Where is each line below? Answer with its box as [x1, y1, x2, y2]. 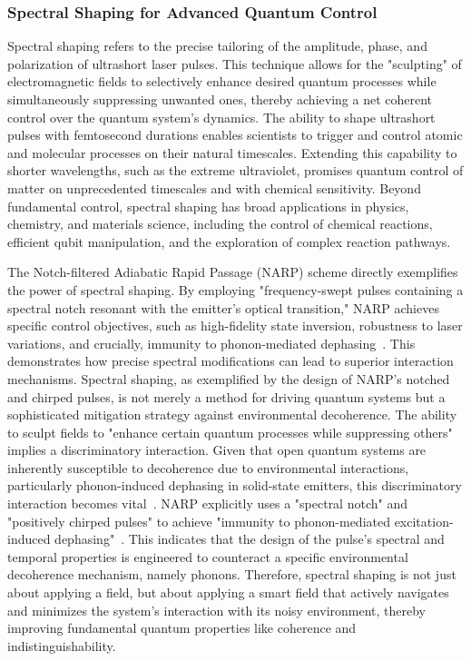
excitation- [394, 511, 454, 530]
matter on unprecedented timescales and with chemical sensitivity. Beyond [7, 178, 421, 197]
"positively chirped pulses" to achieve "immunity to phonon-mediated [7, 511, 390, 530]
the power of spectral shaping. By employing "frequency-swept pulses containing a [7, 280, 464, 299]
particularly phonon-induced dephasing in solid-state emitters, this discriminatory [7, 476, 462, 495]
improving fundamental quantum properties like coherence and [7, 618, 357, 637]
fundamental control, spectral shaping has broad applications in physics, [7, 196, 409, 215]
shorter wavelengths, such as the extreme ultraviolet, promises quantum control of [7, 161, 464, 180]
